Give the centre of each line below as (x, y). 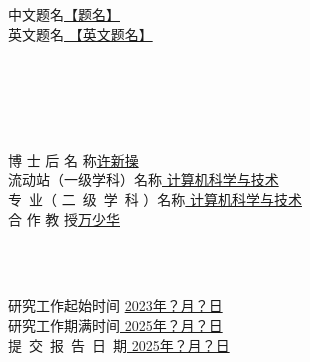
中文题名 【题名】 (64, 14)
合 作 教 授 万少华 (64, 218)
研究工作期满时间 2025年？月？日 (115, 324)
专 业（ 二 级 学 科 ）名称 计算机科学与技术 (155, 198)
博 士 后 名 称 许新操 (73, 159)
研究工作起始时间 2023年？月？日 (115, 305)
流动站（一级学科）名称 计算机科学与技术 (143, 179)
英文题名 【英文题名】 (80, 33)
